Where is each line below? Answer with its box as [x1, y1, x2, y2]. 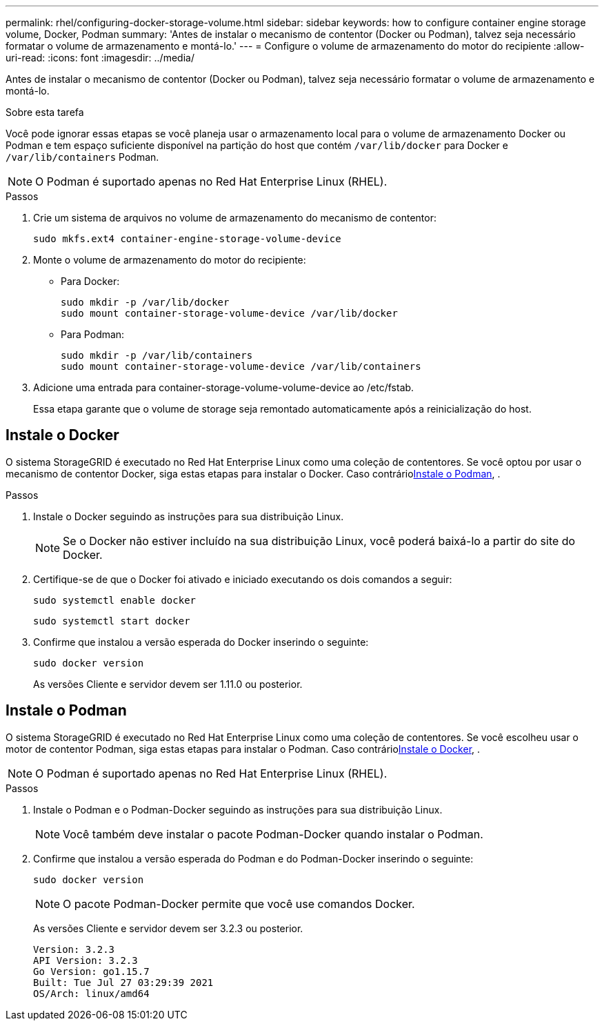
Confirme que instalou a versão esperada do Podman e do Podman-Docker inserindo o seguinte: [33, 852, 474, 865]
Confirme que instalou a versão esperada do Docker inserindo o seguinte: [33, 635, 369, 648]
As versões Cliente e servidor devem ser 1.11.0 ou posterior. [33, 678, 303, 690]
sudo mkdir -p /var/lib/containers [61, 350, 253, 361]
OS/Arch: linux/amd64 [33, 987, 150, 999]
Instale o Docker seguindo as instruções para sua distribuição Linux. [33, 510, 344, 522]
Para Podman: [61, 328, 125, 340]
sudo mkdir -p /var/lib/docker [61, 297, 230, 308]
